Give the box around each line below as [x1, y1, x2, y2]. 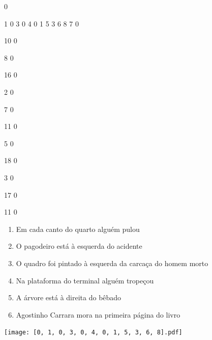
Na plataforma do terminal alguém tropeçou [16, 275, 154, 285]
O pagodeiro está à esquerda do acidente [16, 241, 142, 251]
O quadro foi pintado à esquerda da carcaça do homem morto [16, 257, 208, 268]
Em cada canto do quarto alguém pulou [16, 223, 140, 234]
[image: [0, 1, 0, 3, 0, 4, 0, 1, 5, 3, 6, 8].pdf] [4, 329, 183, 336]
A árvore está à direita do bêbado [16, 292, 122, 303]
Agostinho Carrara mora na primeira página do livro [16, 309, 180, 320]
